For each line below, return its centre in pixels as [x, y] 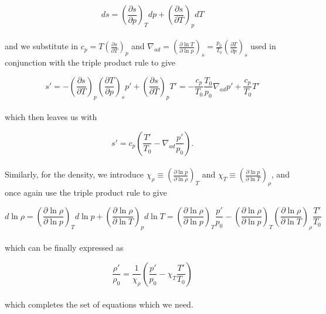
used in [263, 46]
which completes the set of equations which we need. [99, 304]
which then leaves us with [51, 117]
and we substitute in [41, 46]
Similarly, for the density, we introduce [74, 174]
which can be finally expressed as [64, 248]
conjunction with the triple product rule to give [90, 62]
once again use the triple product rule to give [86, 192]
